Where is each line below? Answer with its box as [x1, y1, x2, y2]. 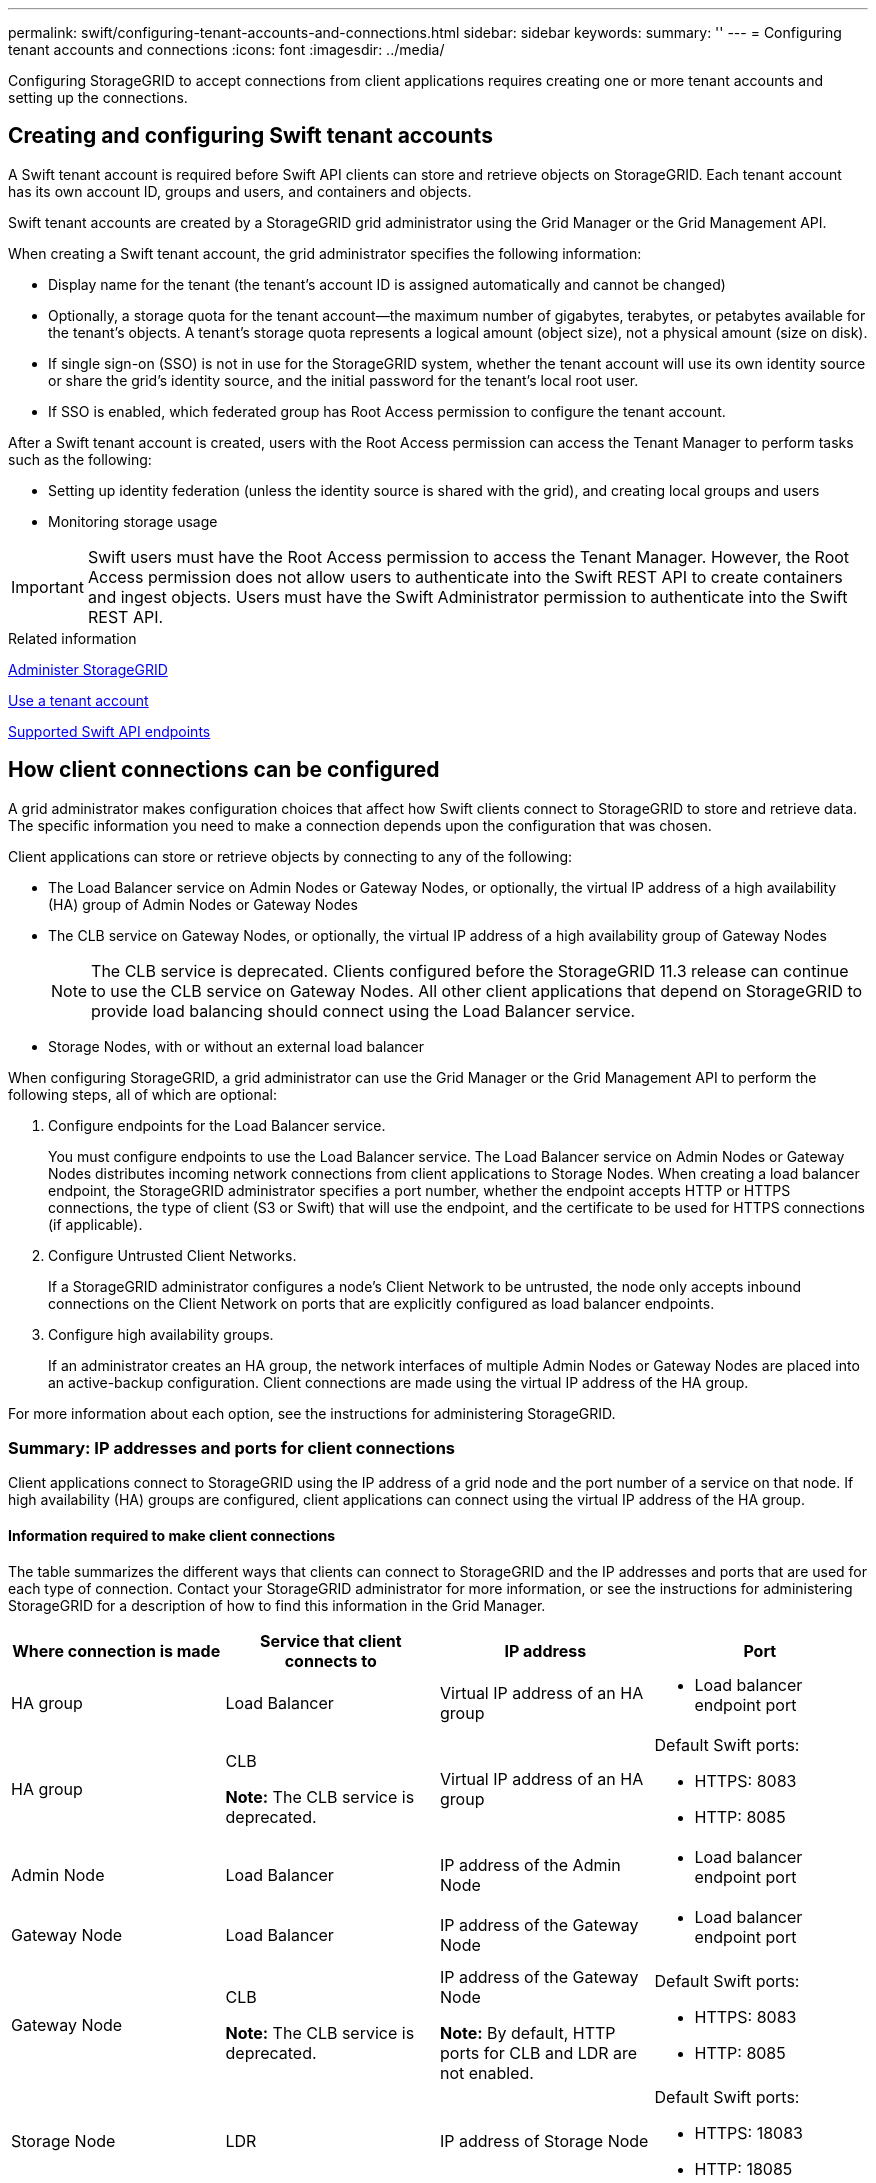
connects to [284, 1650, 377, 1671]
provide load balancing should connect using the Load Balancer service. [91, 1000, 636, 1021]
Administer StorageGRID [8, 660, 168, 678]
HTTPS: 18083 [694, 2122, 803, 2143]
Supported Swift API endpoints [8, 722, 211, 740]
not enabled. [440, 2062, 534, 2083]
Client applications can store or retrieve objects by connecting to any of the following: [8, 847, 573, 865]
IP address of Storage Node [440, 2130, 649, 2151]
